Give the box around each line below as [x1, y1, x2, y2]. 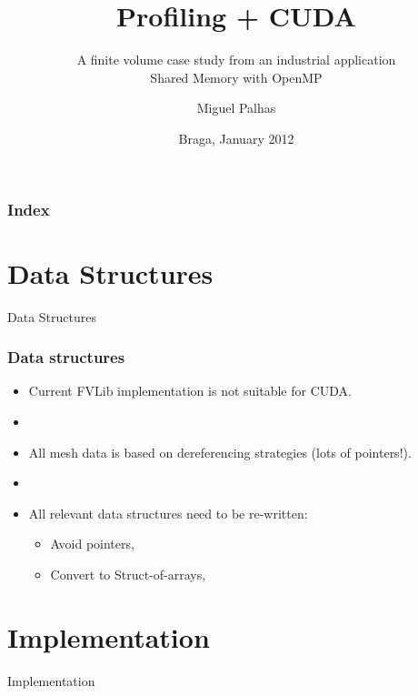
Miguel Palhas [196, 98, 276, 117]
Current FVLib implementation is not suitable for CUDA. [28, 381, 352, 400]
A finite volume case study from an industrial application [76, 50, 396, 69]
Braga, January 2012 [178, 128, 294, 147]
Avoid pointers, [50, 534, 134, 553]
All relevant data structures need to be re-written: [28, 503, 308, 522]
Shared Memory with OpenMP [150, 67, 323, 86]
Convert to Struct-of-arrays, [50, 564, 206, 583]
